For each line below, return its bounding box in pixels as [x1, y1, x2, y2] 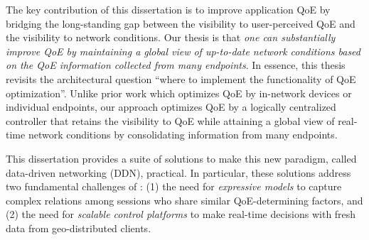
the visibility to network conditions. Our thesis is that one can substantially [6, 30, 336, 45]
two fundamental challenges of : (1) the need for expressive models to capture [6, 179, 342, 194]
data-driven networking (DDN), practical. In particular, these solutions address [6, 165, 351, 180]
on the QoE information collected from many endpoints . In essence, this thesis [6, 58, 346, 72]
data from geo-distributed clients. [6, 220, 151, 235]
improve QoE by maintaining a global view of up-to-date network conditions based [6, 43, 360, 58]
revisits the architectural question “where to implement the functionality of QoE [6, 71, 356, 86]
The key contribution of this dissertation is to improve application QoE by [6, 2, 331, 16]
